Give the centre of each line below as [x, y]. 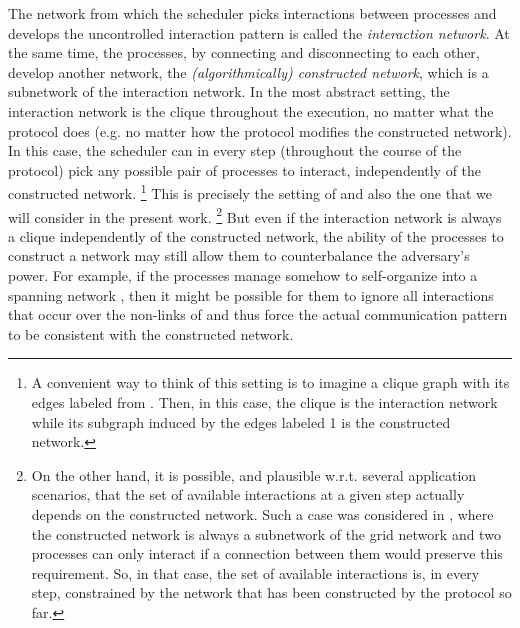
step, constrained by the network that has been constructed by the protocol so [271, 592]
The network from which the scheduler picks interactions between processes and [252, 13]
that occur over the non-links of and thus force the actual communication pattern [258, 314]
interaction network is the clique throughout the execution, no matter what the [251, 110]
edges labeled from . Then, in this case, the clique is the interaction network [264, 402]
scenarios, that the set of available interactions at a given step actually [248, 494]
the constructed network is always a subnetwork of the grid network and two [266, 533]
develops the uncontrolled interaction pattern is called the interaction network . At [259, 32]
